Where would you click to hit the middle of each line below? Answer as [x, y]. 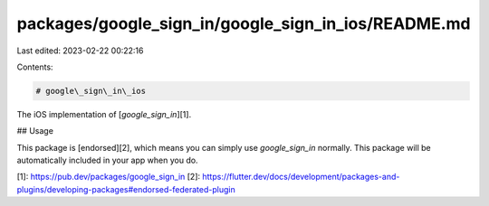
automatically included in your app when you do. [107, 160]
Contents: [35, 67]
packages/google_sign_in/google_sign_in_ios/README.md [244, 23]
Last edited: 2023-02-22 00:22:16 [80, 51]
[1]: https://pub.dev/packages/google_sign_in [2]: [109, 177]
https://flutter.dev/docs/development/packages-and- [301, 177]
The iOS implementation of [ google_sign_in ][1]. [104, 114]
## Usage [35, 131]
